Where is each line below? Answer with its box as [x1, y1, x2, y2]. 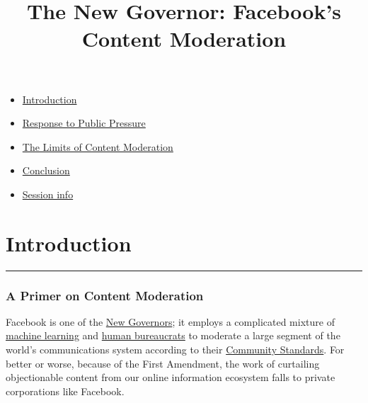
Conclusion [22, 163, 70, 178]
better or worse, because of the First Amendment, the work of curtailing [6, 356, 320, 370]
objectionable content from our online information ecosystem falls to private [6, 370, 335, 385]
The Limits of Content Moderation [22, 139, 173, 154]
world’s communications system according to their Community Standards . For [6, 342, 345, 357]
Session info [22, 186, 74, 201]
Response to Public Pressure [22, 115, 146, 130]
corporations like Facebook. [6, 383, 125, 398]
